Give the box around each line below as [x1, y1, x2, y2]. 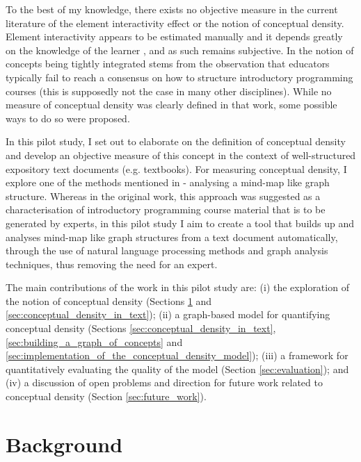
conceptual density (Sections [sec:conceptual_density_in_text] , [6, 321, 276, 336]
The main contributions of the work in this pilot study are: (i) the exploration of [6, 280, 349, 295]
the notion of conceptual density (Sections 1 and [6, 293, 212, 308]
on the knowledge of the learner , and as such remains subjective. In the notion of [6, 42, 354, 57]
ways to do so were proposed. [6, 110, 130, 125]
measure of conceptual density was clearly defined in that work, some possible [6, 97, 337, 112]
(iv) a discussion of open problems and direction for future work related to [6, 375, 323, 390]
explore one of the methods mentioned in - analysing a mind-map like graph [6, 175, 330, 190]
